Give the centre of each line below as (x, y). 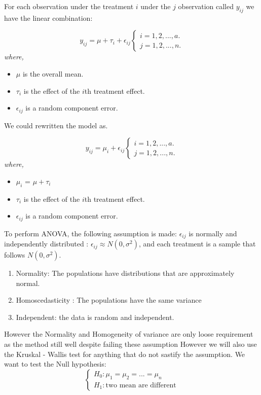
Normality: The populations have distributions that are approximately (125, 273)
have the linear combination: (48, 17)
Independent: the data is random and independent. (95, 317)
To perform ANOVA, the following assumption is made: (90, 233)
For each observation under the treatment (69, 6)
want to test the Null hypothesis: (55, 364)
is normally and (213, 233)
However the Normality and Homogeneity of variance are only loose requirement (129, 334)
